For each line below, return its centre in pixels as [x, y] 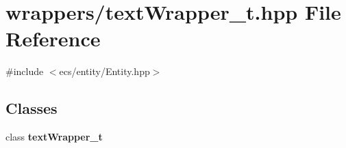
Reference [53, 39]
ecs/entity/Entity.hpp [104, 71]
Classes [32, 108]
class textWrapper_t [54, 137]
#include [25, 71]
